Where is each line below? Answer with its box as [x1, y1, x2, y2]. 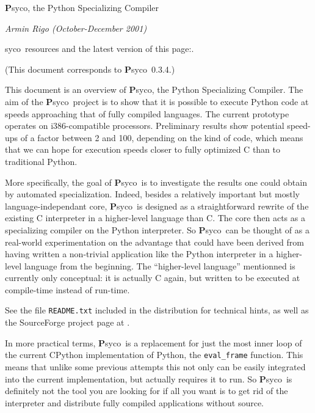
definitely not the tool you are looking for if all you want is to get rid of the [5, 384, 288, 397]
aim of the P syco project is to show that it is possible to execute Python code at [5, 95, 309, 108]
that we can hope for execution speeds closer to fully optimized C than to [5, 143, 281, 156]
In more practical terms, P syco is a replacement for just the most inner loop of [5, 336, 302, 349]
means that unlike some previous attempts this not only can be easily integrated [5, 360, 306, 373]
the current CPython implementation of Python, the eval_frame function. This [5, 348, 303, 361]
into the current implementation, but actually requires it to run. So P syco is [5, 372, 292, 385]
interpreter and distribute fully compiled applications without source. [5, 396, 264, 409]
